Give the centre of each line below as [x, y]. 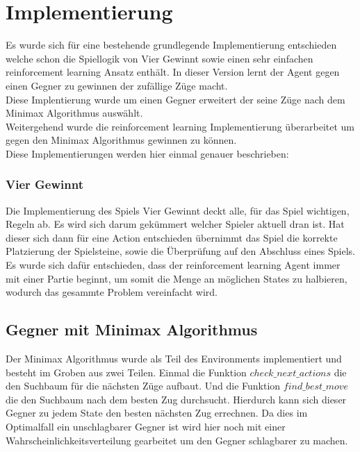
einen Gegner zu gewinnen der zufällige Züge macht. [117, 85]
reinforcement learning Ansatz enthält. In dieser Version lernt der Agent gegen [173, 72]
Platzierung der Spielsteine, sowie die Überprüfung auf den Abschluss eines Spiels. [180, 251]
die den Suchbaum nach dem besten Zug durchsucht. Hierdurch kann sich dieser [176, 399]
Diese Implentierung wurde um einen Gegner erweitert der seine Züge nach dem [175, 99]
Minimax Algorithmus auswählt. [74, 113]
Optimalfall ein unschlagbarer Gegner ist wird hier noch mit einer [146, 427]
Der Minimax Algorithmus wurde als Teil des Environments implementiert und [174, 359]
